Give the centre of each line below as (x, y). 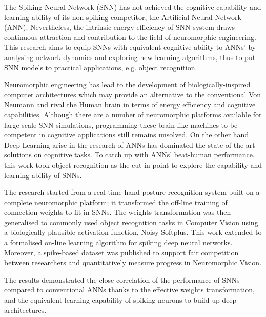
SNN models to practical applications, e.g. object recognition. (101, 67)
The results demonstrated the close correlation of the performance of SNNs (122, 279)
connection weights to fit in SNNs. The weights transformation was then (118, 212)
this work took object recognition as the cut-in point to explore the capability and (133, 164)
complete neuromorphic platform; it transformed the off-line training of (116, 202)
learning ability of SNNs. (43, 175)
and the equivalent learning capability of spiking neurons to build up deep (120, 300)
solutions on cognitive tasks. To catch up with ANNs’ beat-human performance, (129, 155)
